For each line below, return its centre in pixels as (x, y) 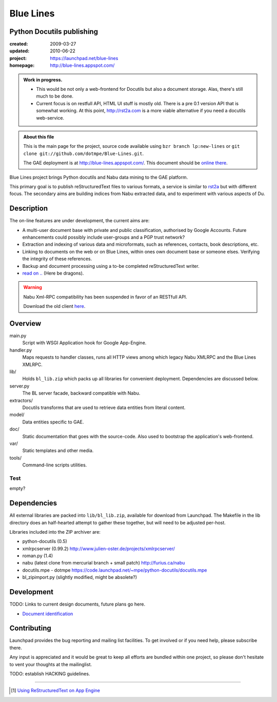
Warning (33, 287)
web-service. (50, 118)
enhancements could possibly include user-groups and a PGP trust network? (104, 237)
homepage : (22, 65)
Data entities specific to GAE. (53, 422)
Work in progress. (43, 80)
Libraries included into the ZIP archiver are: (55, 532)
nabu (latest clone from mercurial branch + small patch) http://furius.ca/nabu (104, 563)
